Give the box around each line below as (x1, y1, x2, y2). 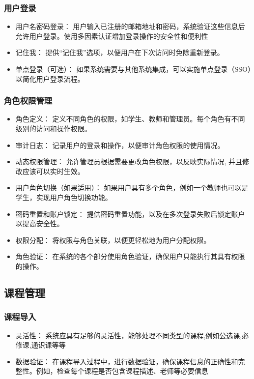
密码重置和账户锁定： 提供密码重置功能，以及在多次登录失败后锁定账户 (15, 208, 245, 219)
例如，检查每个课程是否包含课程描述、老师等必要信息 (36, 366, 208, 376)
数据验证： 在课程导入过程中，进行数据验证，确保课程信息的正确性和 (15, 356, 238, 366)
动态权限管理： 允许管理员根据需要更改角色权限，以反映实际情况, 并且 (15, 156, 243, 167)
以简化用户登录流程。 (15, 73, 85, 84)
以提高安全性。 (15, 218, 64, 229)
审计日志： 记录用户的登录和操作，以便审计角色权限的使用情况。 (15, 140, 225, 150)
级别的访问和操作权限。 (15, 123, 91, 133)
